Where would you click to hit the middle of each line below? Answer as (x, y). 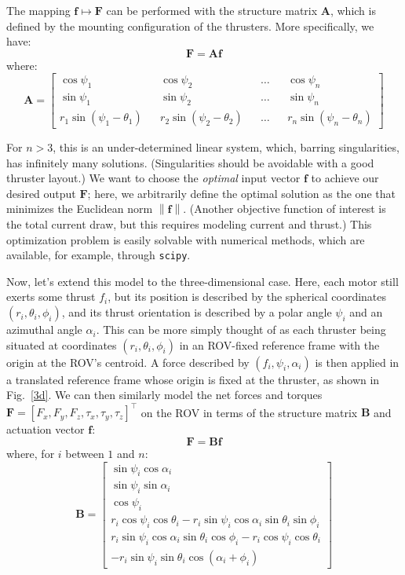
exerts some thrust (51, 297)
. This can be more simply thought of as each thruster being (241, 330)
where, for (31, 453)
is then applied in (357, 362)
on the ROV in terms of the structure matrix (249, 412)
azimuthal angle (44, 330)
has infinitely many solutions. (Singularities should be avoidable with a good (190, 162)
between (85, 453)
